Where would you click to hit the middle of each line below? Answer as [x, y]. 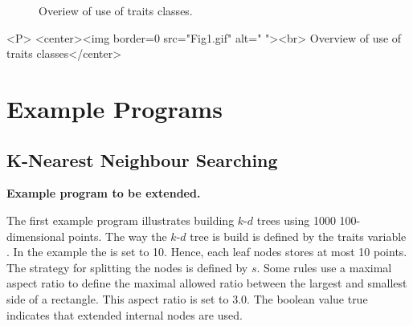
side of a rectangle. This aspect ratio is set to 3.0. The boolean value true [187, 298]
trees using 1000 [296, 220]
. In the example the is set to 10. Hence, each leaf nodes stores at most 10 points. [207, 252]
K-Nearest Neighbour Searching [142, 159]
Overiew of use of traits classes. [116, 10]
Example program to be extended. [104, 193]
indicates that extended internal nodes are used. [125, 314]
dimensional [36, 236]
